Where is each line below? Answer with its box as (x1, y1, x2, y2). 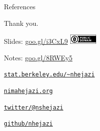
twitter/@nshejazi (4, 104, 63, 111)
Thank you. (4, 18, 39, 28)
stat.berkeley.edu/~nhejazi (4, 71, 95, 78)
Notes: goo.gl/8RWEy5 (4, 52, 73, 62)
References (4, 1, 36, 11)
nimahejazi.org (4, 87, 53, 94)
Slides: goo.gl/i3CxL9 (4, 36, 68, 46)
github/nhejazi (4, 120, 53, 128)
